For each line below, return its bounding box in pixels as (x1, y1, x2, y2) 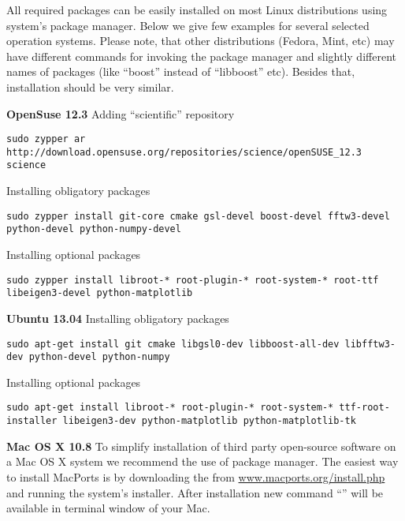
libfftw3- (344, 338, 396, 350)
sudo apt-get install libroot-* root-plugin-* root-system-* (6, 402, 334, 414)
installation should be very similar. (6, 78, 174, 95)
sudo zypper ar (6, 133, 86, 145)
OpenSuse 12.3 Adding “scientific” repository (6, 105, 235, 122)
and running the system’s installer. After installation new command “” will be (6, 484, 384, 500)
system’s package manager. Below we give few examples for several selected (6, 17, 370, 33)
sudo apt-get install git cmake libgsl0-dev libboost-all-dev (6, 338, 340, 350)
